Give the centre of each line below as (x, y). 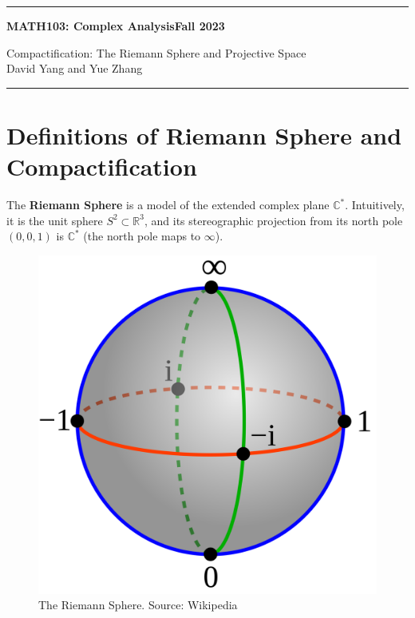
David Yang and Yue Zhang (75, 68)
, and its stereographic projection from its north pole (274, 220)
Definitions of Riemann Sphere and (204, 135)
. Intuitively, (375, 205)
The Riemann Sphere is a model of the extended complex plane (168, 205)
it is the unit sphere (55, 220)
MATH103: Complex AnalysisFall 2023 (116, 26)
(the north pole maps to (142, 236)
